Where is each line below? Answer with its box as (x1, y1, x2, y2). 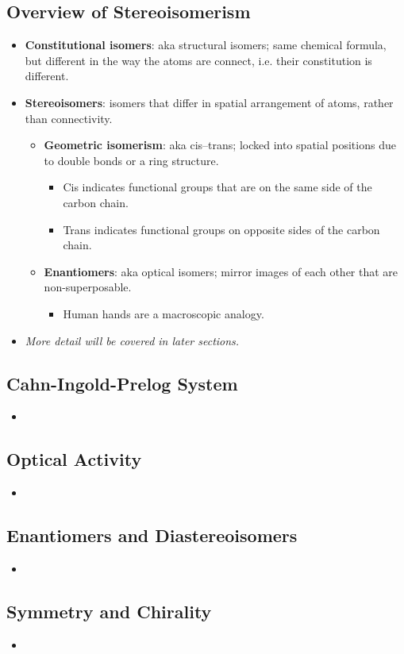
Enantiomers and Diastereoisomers (6, 523, 298, 548)
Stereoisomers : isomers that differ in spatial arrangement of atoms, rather (25, 94, 394, 110)
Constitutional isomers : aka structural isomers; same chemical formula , (25, 37, 387, 53)
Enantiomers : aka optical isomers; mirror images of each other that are (44, 263, 398, 279)
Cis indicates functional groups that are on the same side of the (63, 179, 372, 195)
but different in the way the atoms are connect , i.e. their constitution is (25, 52, 372, 68)
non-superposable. (44, 279, 132, 295)
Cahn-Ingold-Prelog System (6, 371, 238, 395)
